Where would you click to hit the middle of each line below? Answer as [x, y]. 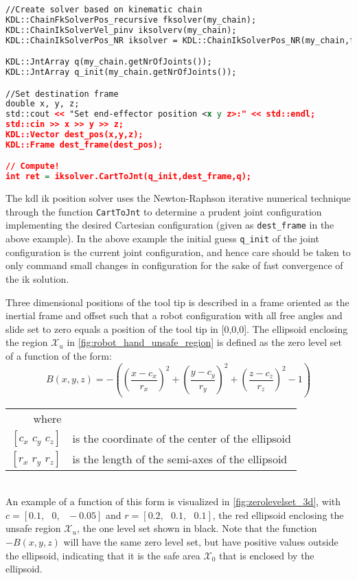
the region [27, 342]
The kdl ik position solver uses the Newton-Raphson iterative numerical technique [178, 198]
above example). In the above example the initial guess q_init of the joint [162, 239]
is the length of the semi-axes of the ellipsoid [180, 459]
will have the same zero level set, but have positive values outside [201, 541]
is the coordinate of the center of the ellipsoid [182, 439]
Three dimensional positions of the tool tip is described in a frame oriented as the [177, 302]
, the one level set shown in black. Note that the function [197, 528]
